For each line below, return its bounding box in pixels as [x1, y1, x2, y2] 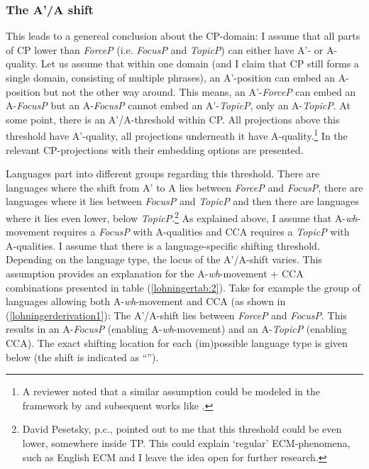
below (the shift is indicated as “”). [6, 349, 159, 364]
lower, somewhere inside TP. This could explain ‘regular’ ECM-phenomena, [22, 435, 351, 450]
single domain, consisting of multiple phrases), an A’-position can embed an [6, 70, 336, 84]
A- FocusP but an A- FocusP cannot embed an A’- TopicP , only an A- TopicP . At [6, 98, 351, 113]
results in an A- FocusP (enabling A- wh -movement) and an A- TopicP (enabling [6, 321, 347, 336]
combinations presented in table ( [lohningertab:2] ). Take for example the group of [6, 280, 360, 294]
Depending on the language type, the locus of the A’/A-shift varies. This [6, 252, 322, 267]
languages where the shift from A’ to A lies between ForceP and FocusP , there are [6, 180, 363, 194]
